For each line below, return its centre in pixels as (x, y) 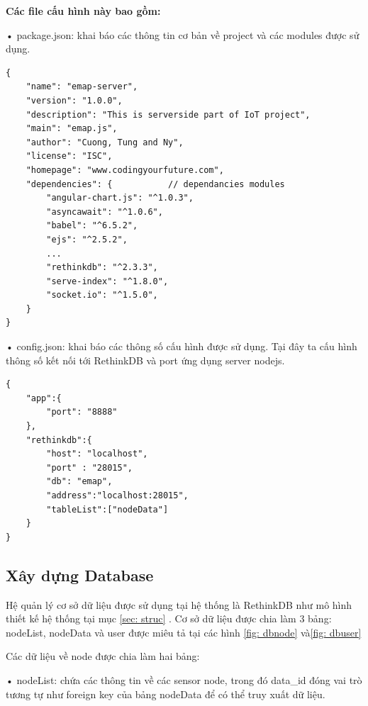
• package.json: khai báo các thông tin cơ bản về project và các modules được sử (183, 34)
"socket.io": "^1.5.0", (102, 295)
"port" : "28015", (89, 467)
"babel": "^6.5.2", (92, 226)
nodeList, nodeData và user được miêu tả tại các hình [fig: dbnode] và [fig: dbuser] (184, 632)
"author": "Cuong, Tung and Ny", (105, 142)
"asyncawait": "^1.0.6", (105, 212)
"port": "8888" (82, 412)
